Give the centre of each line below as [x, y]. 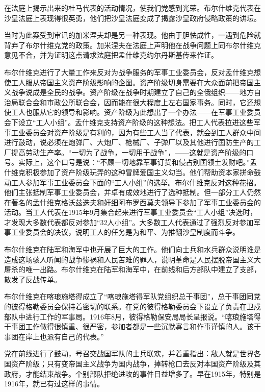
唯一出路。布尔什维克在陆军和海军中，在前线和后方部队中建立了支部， [143, 269]
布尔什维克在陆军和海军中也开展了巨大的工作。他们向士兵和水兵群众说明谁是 [132, 249]
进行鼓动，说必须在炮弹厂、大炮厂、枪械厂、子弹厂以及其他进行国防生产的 [129, 142]
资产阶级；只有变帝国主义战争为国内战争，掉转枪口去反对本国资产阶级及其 [136, 363]
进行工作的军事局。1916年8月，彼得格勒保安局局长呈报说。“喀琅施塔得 [143, 316]
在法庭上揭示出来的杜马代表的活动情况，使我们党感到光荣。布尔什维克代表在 [132, 8]
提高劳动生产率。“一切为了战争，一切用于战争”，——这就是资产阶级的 [129, 152]
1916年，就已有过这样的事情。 [54, 384]
